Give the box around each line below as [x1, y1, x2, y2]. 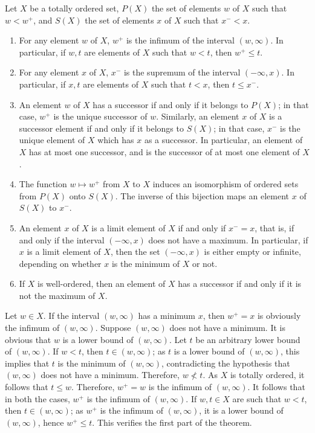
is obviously [257, 309, 301, 322]
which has [97, 133, 134, 146]
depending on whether [19, 257, 102, 269]
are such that [232, 392, 282, 405]
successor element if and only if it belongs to [19, 121, 184, 134]
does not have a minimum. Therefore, [41, 368, 180, 381]
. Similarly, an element [156, 110, 239, 123]
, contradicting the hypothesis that [161, 356, 290, 369]
